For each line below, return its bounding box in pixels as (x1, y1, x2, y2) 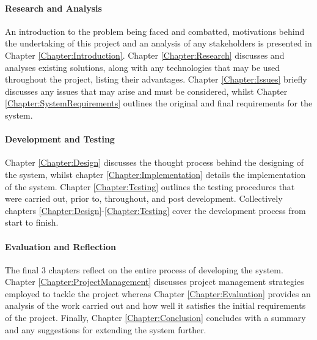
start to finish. (5, 216, 59, 229)
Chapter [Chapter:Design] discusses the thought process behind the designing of (5, 156, 304, 169)
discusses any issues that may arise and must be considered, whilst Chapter (5, 84, 288, 97)
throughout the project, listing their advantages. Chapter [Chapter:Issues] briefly (5, 73, 307, 86)
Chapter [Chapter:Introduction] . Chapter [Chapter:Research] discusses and (5, 48, 285, 61)
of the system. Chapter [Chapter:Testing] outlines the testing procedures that (5, 180, 295, 193)
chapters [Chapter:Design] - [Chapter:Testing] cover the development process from (5, 204, 306, 216)
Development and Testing (5, 133, 115, 146)
